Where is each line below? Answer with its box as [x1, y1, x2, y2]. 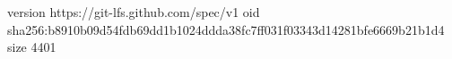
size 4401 [7, 38, 56, 56]
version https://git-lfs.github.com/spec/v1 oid [7, 3, 260, 21]
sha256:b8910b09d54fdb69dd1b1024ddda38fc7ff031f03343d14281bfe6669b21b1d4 [7, 20, 445, 38]
